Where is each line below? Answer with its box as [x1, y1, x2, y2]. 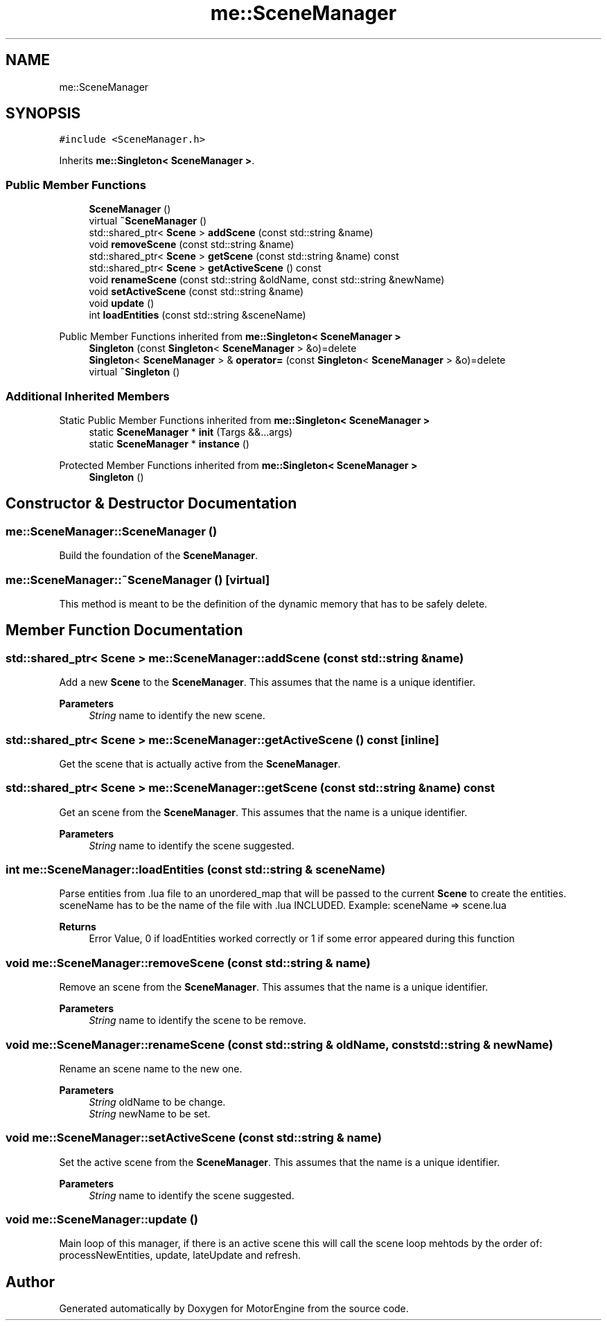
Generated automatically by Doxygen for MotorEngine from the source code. [59, 1302, 409, 1315]
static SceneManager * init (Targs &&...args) [89, 425, 293, 438]
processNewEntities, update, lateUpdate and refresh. [59, 1249, 301, 1262]
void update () [89, 297, 155, 310]
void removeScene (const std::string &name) [89, 238, 294, 251]
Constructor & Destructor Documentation [6, 495, 297, 513]
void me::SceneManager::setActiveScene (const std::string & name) [6, 1131, 382, 1145]
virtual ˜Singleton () [89, 366, 180, 378]
